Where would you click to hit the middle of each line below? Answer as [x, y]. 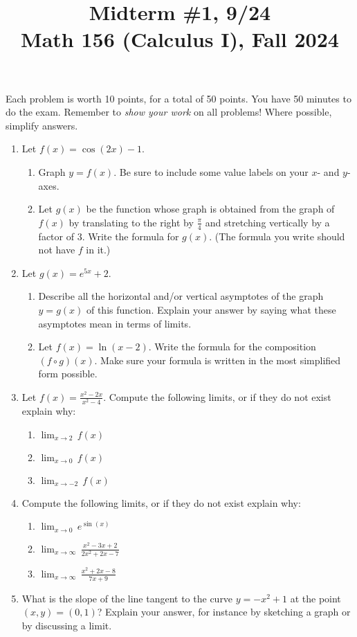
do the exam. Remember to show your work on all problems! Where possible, [169, 112]
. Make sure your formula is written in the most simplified [218, 360]
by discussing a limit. [67, 625]
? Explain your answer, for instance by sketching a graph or [224, 612]
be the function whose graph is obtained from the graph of [210, 209]
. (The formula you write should [277, 236]
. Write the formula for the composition [232, 347]
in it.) [98, 250]
